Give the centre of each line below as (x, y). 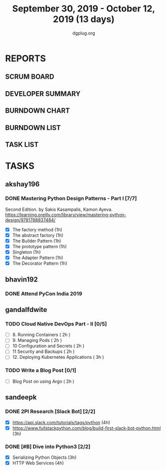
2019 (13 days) (84, 19)
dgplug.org (84, 33)
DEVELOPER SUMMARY (43, 93)
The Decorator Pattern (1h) (40, 263)
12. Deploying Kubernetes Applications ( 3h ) (58, 357)
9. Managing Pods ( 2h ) (37, 340)
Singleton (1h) (26, 252)
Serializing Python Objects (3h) (44, 457)
